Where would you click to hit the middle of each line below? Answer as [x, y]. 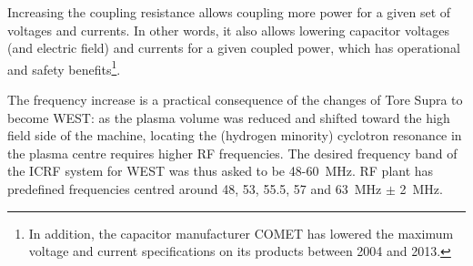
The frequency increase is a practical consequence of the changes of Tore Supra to [235, 100]
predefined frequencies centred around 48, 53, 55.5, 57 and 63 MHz [195, 189]
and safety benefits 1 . [64, 67]
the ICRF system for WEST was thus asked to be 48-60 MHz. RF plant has [221, 171]
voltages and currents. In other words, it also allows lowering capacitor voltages [228, 30]
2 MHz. [421, 189]
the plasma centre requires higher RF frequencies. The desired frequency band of [232, 153]
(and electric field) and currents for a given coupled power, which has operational [234, 48]
